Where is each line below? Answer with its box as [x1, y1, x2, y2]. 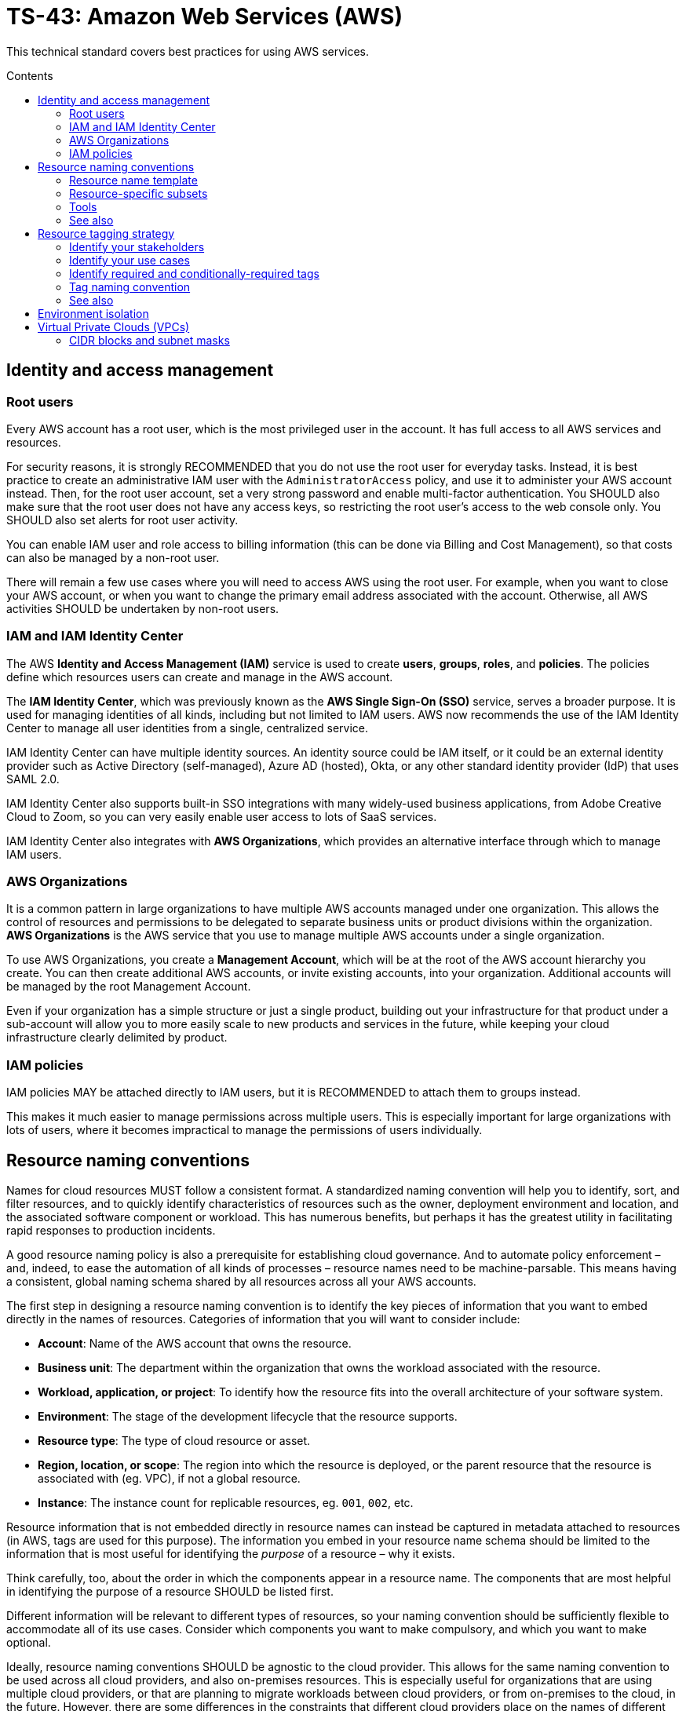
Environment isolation [38, 306, 149, 320]
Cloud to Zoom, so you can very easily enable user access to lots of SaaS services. [6, 809, 437, 823]
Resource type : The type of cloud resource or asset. [38, 1434, 311, 1448]
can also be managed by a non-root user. [6, 550, 220, 564]
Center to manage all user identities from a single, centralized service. [6, 721, 369, 735]
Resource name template [69, 173, 198, 187]
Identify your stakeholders [69, 239, 205, 254]
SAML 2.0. [6, 772, 60, 786]
